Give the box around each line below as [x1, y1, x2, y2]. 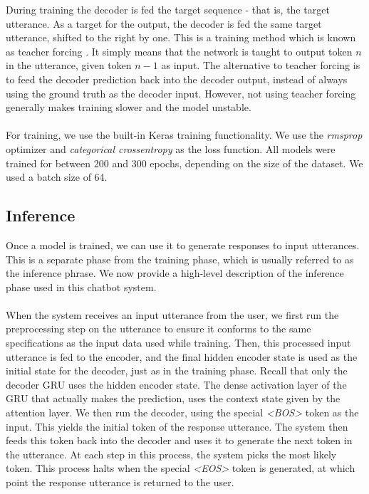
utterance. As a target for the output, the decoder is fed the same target [6, 16, 322, 31]
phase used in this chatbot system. [6, 279, 157, 294]
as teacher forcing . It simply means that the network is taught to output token [6, 43, 353, 58]
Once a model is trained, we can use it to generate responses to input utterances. [6, 237, 360, 252]
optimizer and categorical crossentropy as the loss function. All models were [6, 141, 336, 156]
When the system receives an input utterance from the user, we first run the [6, 307, 339, 322]
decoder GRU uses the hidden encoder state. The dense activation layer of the [6, 377, 347, 391]
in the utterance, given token [6, 58, 132, 73]
